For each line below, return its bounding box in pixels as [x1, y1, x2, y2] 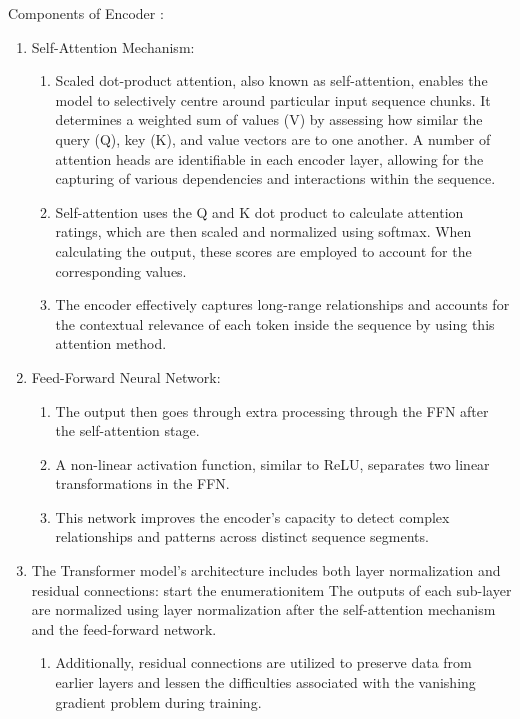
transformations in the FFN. [55, 473, 230, 494]
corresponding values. [55, 260, 187, 281]
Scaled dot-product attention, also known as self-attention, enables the [55, 70, 488, 91]
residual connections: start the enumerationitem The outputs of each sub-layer [31, 579, 512, 600]
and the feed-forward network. [31, 618, 217, 639]
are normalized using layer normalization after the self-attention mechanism [31, 599, 496, 620]
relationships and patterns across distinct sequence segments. [55, 526, 429, 547]
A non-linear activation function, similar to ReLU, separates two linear [55, 453, 490, 474]
